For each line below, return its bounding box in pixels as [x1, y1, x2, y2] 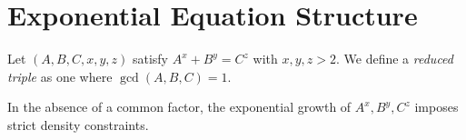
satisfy [132, 49, 168, 68]
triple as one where [7, 66, 113, 85]
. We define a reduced [336, 49, 453, 68]
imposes [414, 97, 459, 116]
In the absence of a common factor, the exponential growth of [7, 97, 352, 116]
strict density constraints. [7, 115, 149, 134]
